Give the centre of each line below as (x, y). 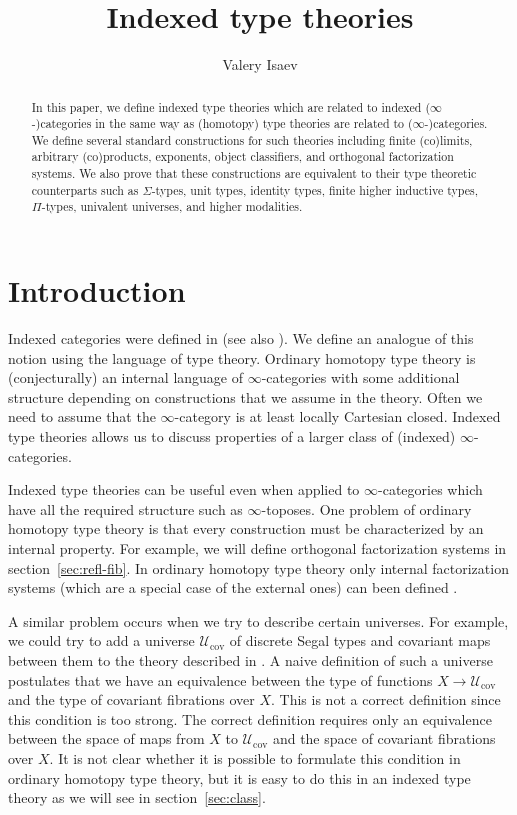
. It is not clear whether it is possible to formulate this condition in (255, 757)
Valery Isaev (260, 64)
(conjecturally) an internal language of (126, 377)
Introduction (97, 290)
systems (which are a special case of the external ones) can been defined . (233, 587)
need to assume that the (82, 416)
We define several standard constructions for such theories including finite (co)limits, (252, 139)
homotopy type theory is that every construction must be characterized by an (246, 528)
